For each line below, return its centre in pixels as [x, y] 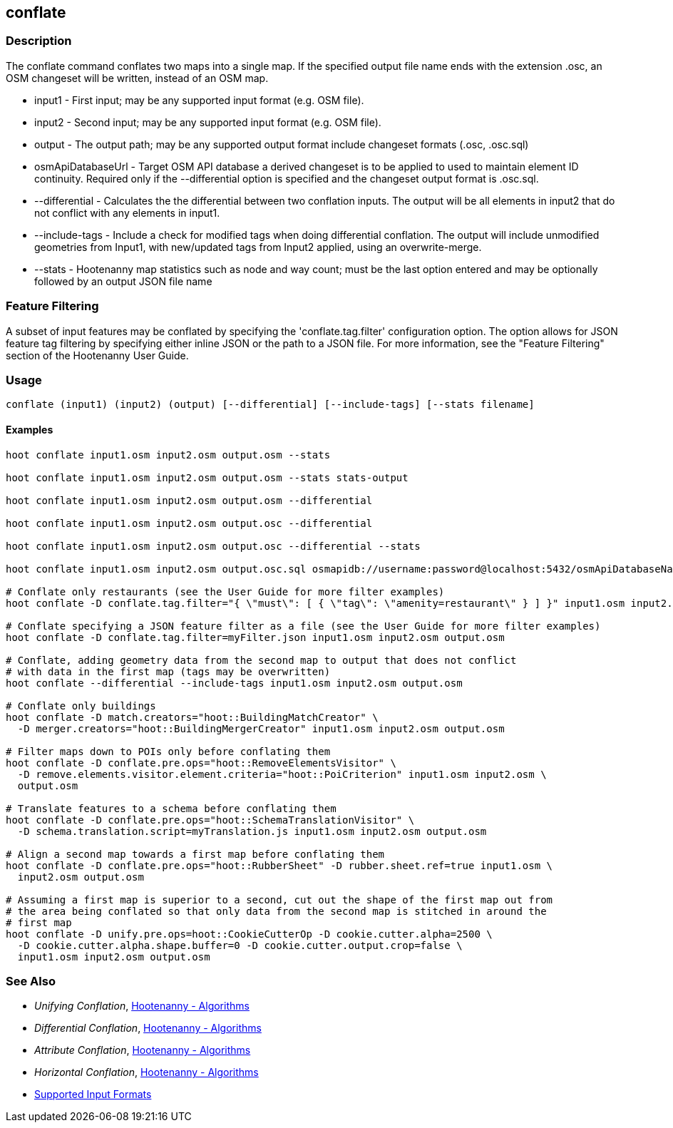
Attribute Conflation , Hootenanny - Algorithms [143, 1050]
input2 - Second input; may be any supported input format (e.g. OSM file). [208, 122]
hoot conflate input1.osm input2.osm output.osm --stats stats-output [207, 477]
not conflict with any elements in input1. [127, 212]
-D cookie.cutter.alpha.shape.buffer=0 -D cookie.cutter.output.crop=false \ [240, 945]
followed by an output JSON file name [123, 281]
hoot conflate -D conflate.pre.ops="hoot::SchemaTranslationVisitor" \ [210, 820]
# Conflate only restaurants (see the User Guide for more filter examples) [225, 591]
